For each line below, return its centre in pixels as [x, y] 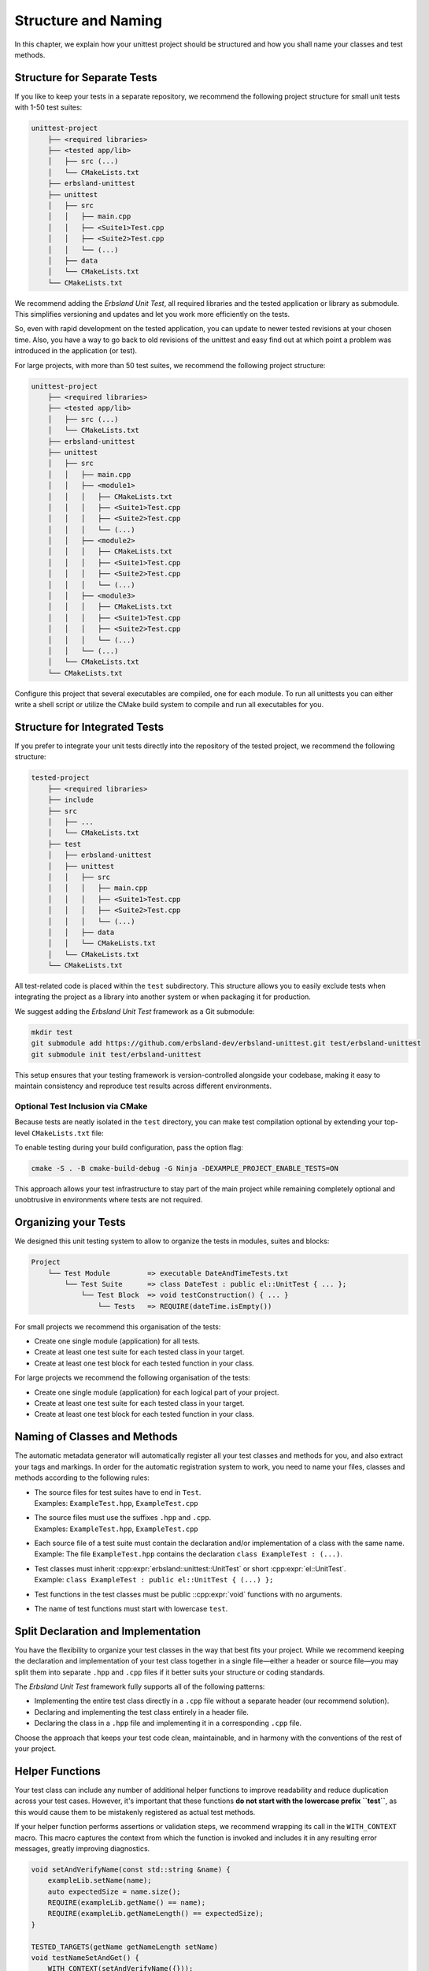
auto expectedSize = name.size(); [114, 1891]
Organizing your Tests [70, 1222]
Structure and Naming [89, 20]
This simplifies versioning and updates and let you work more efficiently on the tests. [152, 315]
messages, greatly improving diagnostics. [82, 1848]
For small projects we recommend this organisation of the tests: [118, 1326]
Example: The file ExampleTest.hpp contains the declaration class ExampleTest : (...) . [188, 1554]
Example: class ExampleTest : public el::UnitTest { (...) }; [154, 1580]
